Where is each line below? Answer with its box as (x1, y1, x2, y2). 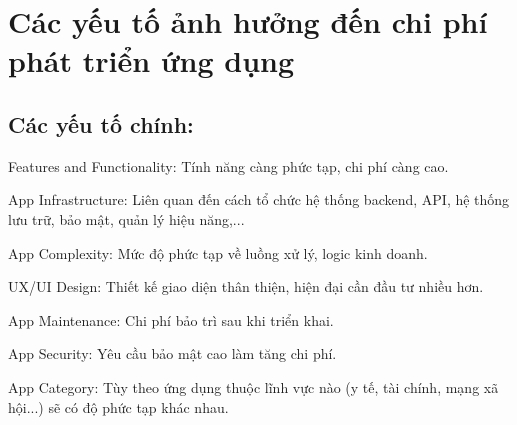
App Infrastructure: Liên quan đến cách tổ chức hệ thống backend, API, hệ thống (8, 189, 510, 210)
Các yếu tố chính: (8, 108, 194, 139)
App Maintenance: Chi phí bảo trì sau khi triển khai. (8, 309, 334, 330)
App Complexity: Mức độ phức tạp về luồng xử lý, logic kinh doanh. (8, 242, 428, 263)
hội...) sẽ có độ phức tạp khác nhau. (8, 396, 229, 417)
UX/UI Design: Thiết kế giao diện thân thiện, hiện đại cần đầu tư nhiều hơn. (8, 276, 484, 297)
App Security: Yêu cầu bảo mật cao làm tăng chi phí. (8, 343, 337, 364)
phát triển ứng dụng (8, 40, 295, 81)
